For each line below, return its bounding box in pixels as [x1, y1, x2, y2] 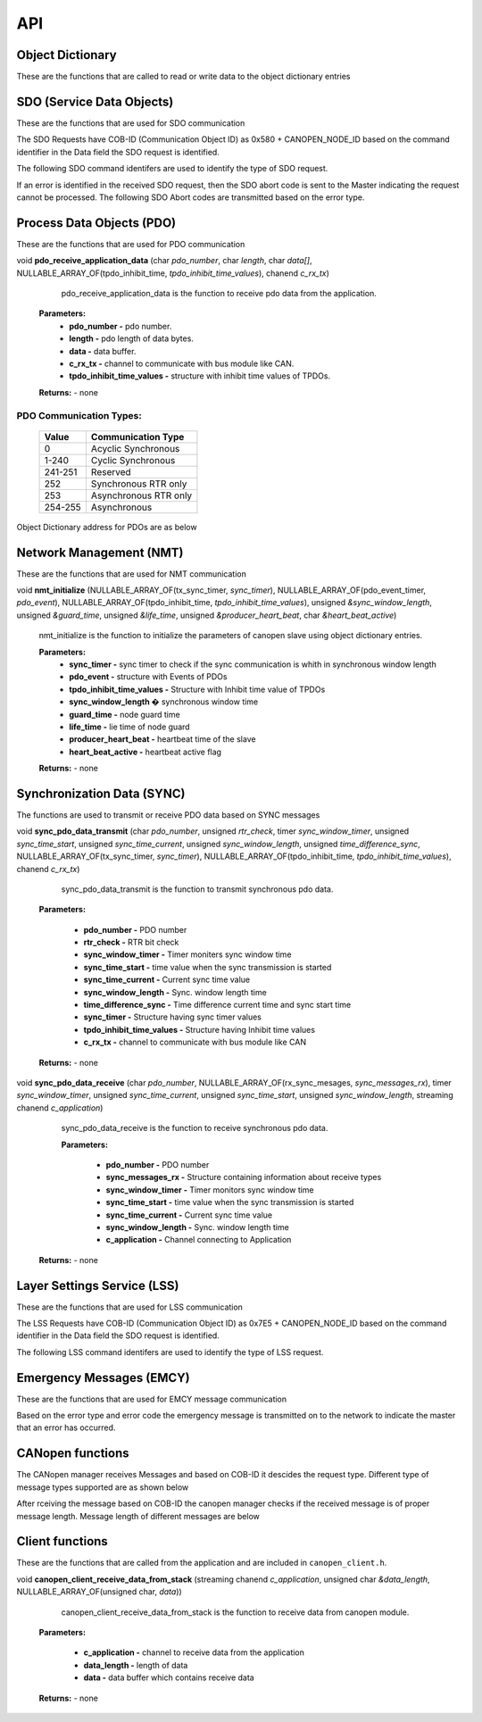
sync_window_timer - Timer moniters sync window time [83, 949, 292, 960]
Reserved [90, 465, 131, 478]
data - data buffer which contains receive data [83, 1672, 254, 1683]
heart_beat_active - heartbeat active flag [69, 746, 222, 757]
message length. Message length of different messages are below [16, 1510, 261, 1521]
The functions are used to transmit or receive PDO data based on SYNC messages [16, 809, 320, 820]
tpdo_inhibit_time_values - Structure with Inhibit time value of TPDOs [69, 684, 326, 695]
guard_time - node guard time [69, 709, 180, 720]
